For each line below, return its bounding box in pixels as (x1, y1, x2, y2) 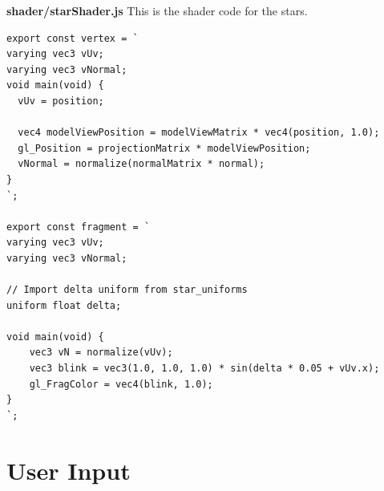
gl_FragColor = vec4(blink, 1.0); (29, 378, 213, 390)
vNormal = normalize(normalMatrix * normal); (18, 158, 265, 170)
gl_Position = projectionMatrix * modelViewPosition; (18, 142, 311, 154)
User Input (6, 453, 131, 486)
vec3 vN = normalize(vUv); (29, 347, 173, 359)
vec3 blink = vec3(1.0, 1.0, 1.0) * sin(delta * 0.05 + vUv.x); (29, 363, 380, 375)
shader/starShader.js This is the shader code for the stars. (6, 2, 308, 18)
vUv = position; (18, 95, 104, 107)
